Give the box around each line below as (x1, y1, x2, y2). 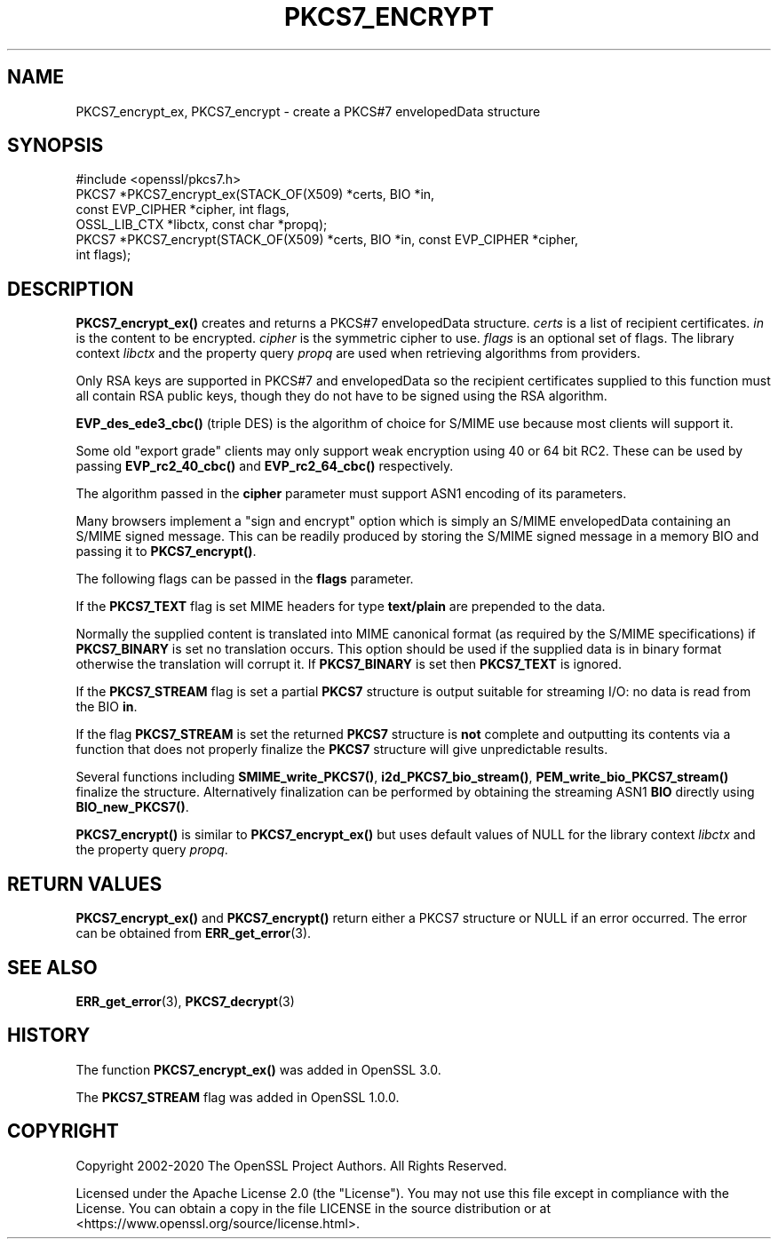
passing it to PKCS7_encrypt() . (75, 544, 257, 560)
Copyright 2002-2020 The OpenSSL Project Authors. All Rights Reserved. (75, 1157, 507, 1173)
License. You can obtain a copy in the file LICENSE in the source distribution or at (75, 1200, 552, 1216)
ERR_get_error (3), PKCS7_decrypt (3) (75, 993, 295, 1009)
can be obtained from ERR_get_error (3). (75, 925, 312, 941)
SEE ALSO (7, 956, 98, 979)
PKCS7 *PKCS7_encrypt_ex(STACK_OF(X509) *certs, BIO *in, (75, 187, 435, 202)
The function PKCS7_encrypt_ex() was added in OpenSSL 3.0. (75, 1061, 441, 1077)
